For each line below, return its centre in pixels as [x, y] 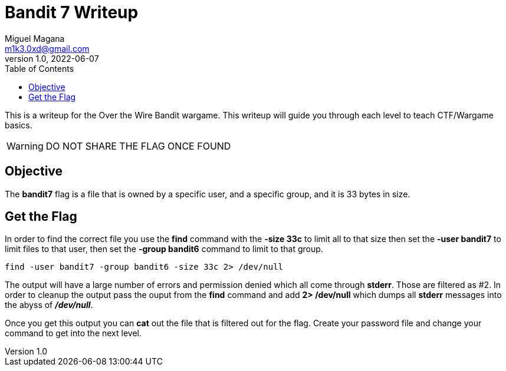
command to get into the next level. [73, 333]
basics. [19, 125]
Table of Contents [40, 68]
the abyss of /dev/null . [49, 305]
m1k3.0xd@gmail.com [47, 48]
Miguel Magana [35, 38]
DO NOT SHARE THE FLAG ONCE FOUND [138, 146]
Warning [25, 146]
